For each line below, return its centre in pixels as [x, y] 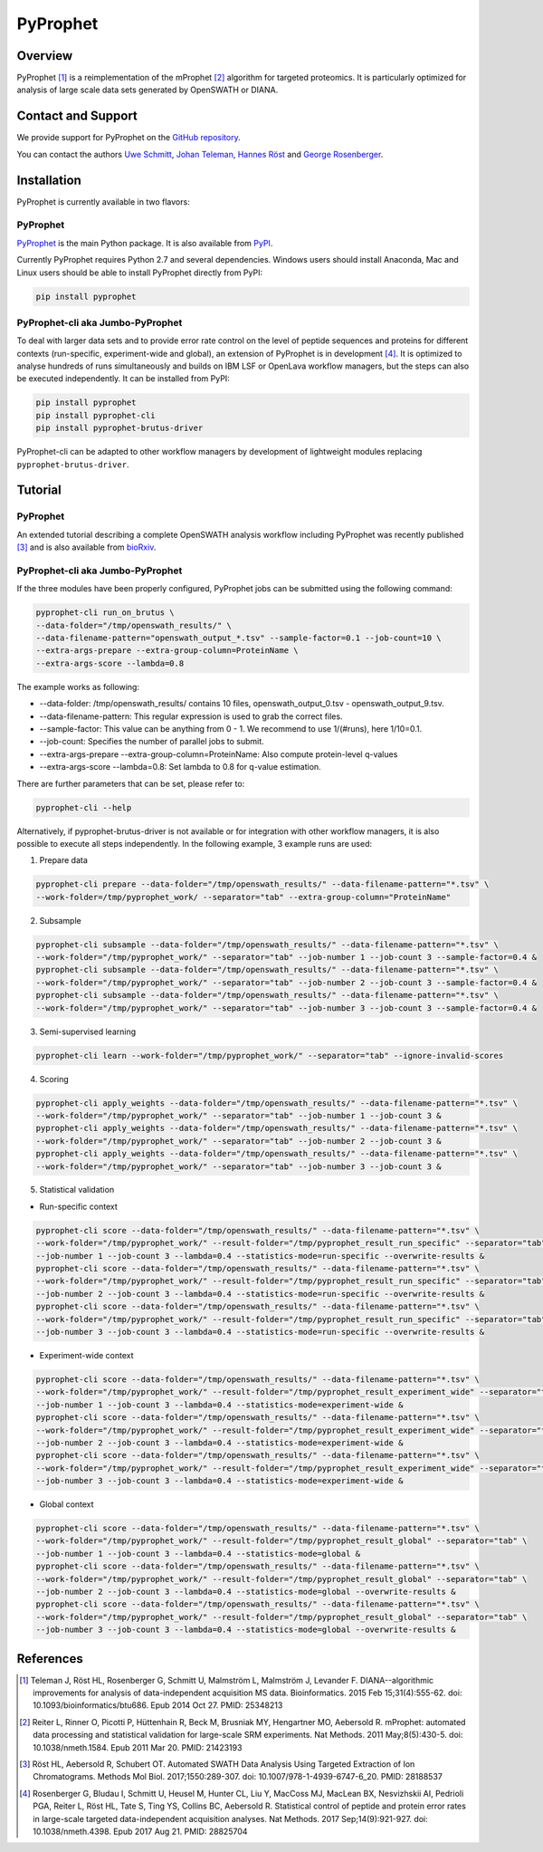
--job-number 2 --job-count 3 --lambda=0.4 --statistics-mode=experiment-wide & [219, 1443]
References [50, 1659]
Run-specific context [78, 1206]
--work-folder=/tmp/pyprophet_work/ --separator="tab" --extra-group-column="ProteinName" [243, 897]
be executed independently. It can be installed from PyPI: [123, 379]
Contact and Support [77, 116]
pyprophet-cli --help [84, 807]
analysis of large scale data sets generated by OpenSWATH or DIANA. [148, 90]
